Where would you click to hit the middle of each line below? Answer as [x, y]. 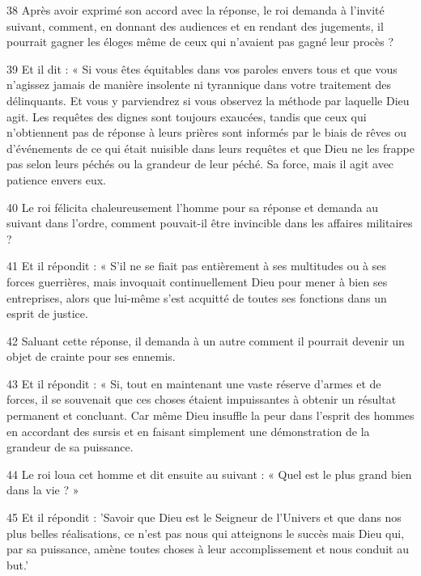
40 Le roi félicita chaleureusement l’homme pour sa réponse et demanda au [193, 207]
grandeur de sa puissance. [70, 447]
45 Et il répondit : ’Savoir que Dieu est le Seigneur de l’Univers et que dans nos [204, 517]
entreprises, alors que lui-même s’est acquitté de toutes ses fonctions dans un [197, 297]
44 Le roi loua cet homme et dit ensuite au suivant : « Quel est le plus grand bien [209, 474]
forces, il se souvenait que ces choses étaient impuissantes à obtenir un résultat [202, 399]
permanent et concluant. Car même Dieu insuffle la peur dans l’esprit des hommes [210, 415]
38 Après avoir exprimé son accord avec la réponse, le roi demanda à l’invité [196, 10]
